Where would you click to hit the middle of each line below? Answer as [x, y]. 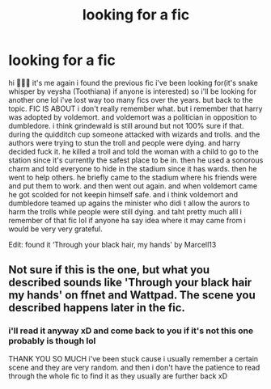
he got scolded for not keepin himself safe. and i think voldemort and [123, 194]
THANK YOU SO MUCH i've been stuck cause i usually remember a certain [133, 358]
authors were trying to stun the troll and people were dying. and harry [125, 142]
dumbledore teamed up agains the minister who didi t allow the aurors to [129, 203]
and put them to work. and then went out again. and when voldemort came [133, 186]
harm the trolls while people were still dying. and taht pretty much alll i [125, 211]
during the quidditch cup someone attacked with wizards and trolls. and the [134, 134]
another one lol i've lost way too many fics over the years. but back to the [131, 99]
